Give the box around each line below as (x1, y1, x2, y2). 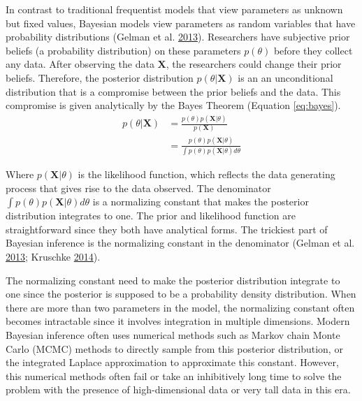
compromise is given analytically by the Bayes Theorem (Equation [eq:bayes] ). (6, 98, 341, 112)
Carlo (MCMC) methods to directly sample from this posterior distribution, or (6, 341, 343, 356)
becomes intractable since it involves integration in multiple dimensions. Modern (6, 314, 350, 328)
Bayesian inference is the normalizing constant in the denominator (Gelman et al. (6, 235, 355, 250)
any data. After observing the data (6, 57, 154, 71)
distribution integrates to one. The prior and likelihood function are (6, 208, 296, 223)
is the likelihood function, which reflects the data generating (78, 167, 335, 182)
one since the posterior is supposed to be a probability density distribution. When (6, 286, 356, 301)
